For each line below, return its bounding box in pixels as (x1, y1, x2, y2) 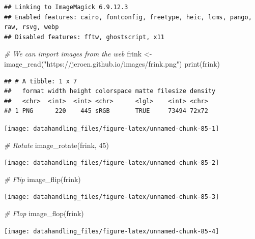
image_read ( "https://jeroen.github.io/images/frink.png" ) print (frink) (4, 58, 220, 69)
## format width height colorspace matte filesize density (4, 87, 216, 95)
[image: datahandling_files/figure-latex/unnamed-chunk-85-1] (4, 125, 219, 132)
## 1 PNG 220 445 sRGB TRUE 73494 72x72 (4, 107, 208, 115)
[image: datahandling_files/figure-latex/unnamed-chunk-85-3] (4, 193, 219, 201)
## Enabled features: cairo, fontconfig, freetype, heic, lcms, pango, (4, 13, 252, 21)
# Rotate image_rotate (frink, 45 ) (4, 139, 109, 150)
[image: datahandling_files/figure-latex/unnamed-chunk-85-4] (4, 227, 219, 235)
